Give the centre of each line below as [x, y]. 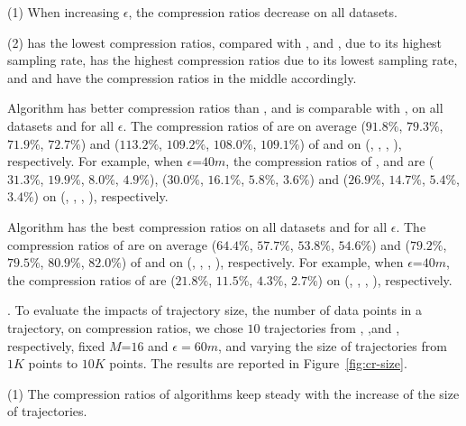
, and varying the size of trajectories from [332, 345]
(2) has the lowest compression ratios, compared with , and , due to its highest [225, 42]
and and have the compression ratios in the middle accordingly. [182, 77]
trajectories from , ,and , [332, 327]
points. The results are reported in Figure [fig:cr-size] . [258, 363]
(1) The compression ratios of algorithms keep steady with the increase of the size [233, 393]
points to [53, 363]
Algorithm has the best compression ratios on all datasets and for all [197, 226]
